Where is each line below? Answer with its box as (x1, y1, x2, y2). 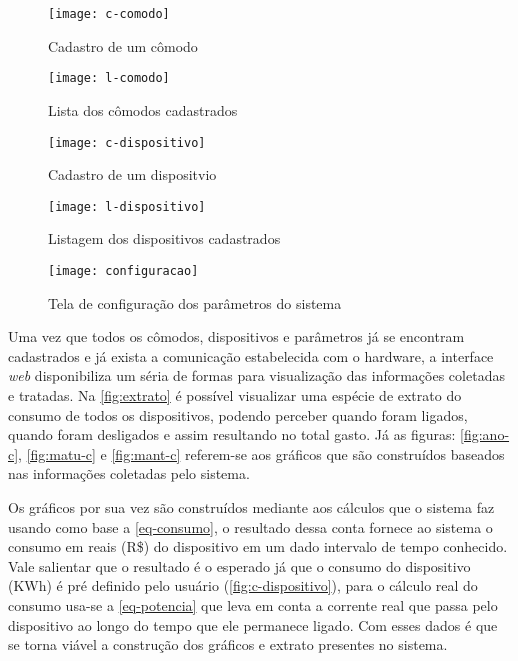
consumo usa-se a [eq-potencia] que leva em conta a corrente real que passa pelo (8, 594, 498, 615)
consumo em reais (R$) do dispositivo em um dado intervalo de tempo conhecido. (8, 536, 508, 557)
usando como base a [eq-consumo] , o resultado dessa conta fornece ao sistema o (8, 516, 493, 537)
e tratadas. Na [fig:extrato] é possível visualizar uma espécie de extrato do (8, 385, 462, 406)
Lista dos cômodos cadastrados (48, 99, 238, 120)
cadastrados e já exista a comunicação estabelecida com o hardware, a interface (8, 345, 494, 366)
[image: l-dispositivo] (48, 199, 206, 214)
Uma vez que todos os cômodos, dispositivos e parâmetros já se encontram (8, 326, 465, 347)
